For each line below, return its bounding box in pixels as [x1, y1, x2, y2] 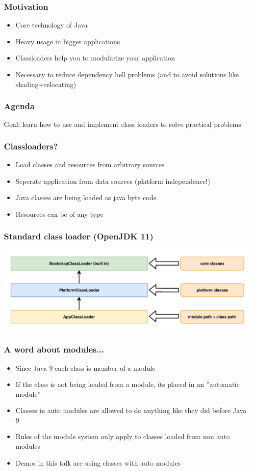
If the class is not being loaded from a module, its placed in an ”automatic [15, 379, 240, 389]
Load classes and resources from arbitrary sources [15, 159, 165, 170]
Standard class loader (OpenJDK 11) [4, 230, 153, 242]
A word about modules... [4, 343, 104, 355]
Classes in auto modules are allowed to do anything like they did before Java [15, 405, 247, 415]
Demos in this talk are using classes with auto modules [15, 457, 181, 468]
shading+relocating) [15, 79, 76, 89]
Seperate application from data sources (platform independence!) [15, 176, 210, 186]
